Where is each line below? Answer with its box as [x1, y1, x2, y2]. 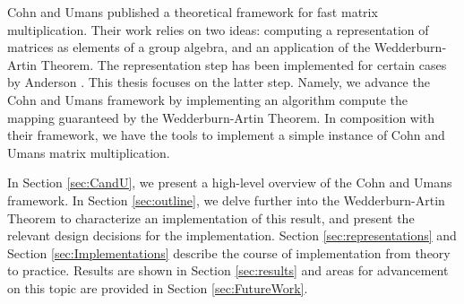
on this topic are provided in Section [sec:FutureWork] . [7, 278, 308, 297]
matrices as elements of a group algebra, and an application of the [7, 38, 371, 56]
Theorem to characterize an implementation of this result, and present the [7, 208, 415, 227]
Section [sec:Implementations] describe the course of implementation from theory [7, 243, 451, 262]
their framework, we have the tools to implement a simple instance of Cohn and [7, 126, 445, 144]
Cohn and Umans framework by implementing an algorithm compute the [7, 90, 408, 109]
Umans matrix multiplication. [7, 143, 170, 161]
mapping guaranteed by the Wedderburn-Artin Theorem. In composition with [7, 108, 435, 126]
